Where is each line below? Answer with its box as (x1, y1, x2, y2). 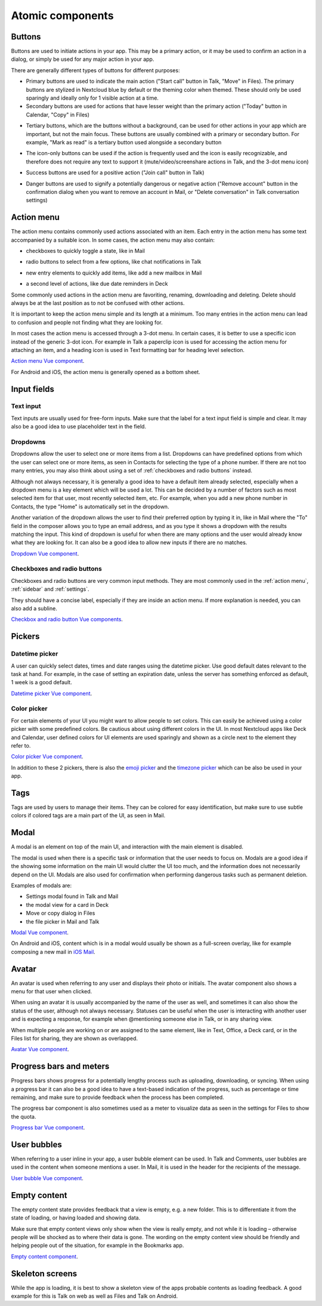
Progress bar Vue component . (11, 1124, 85, 1131)
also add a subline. (11, 604, 58, 612)
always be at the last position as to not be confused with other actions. (11, 299, 185, 307)
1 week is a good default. (11, 679, 73, 686)
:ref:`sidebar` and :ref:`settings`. (11, 585, 89, 593)
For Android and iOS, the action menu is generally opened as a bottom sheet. (11, 368, 201, 375)
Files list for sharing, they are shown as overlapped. (11, 1035, 138, 1042)
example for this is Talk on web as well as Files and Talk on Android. (11, 1292, 178, 1300)
